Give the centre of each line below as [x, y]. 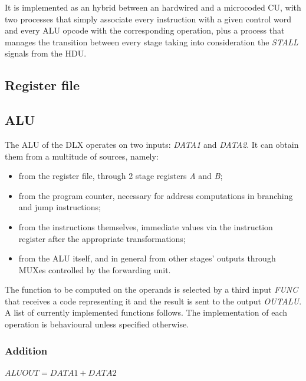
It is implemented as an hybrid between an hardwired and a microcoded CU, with [153, 7]
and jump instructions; [60, 207]
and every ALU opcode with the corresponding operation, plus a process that [145, 30]
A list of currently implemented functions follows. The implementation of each [146, 312]
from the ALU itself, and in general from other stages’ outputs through [147, 258]
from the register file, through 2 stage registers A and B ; [121, 176]
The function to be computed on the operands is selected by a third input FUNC [152, 289]
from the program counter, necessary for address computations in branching [156, 195]
